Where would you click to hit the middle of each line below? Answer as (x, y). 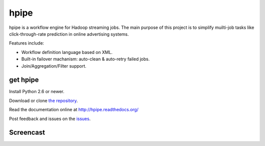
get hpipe (24, 80)
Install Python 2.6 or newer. (37, 92)
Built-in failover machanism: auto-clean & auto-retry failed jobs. (85, 59)
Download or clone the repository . (43, 100)
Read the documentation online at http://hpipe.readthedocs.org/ (74, 110)
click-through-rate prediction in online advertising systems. (69, 34)
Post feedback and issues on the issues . (50, 119)
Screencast (27, 133)
